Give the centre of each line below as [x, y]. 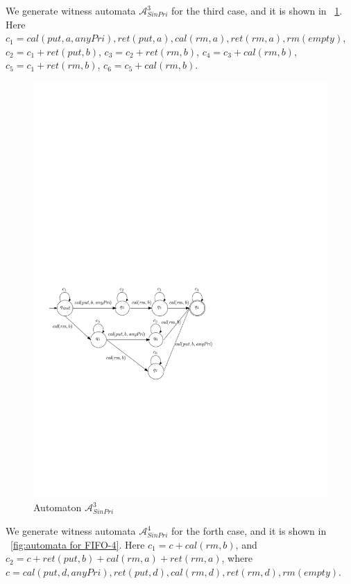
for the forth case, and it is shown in [249, 531]
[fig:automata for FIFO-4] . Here [78, 544]
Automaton [58, 507]
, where [237, 558]
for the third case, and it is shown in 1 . [257, 10]
